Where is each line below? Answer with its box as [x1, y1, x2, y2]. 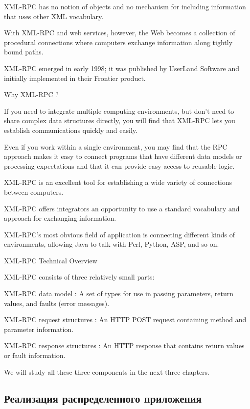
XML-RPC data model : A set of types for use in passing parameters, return [4, 288, 234, 299]
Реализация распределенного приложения [4, 390, 202, 406]
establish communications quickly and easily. [4, 125, 137, 135]
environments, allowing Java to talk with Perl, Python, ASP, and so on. [4, 239, 219, 249]
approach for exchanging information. [4, 213, 116, 223]
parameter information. [4, 324, 74, 334]
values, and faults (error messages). [4, 298, 110, 308]
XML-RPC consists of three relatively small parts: [4, 272, 155, 282]
